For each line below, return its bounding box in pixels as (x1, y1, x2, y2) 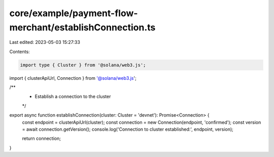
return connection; (22, 135, 61, 141)
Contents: (9, 48, 30, 55)
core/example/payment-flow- (9, 8, 138, 19)
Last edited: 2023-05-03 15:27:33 (9, 39, 81, 45)
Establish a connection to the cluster (35, 93, 111, 99)
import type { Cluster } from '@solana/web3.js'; (20, 62, 146, 68)
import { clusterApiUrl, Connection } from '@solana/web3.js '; (9, 75, 136, 81)
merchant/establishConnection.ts (9, 22, 156, 33)
